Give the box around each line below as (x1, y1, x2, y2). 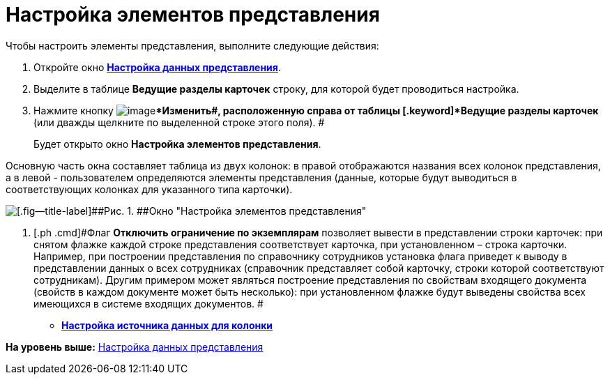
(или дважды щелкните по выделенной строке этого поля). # (33, 116, 325, 128)
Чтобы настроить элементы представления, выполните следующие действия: (6, 39, 379, 52)
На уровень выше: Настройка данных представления (6, 340, 264, 353)
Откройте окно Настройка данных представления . (33, 61, 281, 73)
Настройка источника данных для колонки (61, 319, 273, 331)
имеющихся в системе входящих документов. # (33, 297, 264, 310)
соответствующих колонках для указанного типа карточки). (6, 183, 293, 195)
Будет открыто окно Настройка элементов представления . (33, 137, 321, 150)
